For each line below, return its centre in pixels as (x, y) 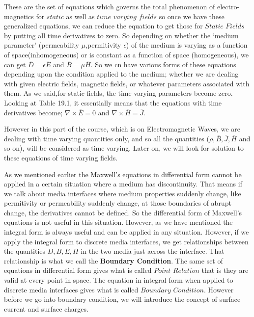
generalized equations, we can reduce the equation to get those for (103, 26)
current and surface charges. (46, 308)
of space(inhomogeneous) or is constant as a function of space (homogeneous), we (126, 54)
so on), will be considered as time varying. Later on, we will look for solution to (124, 148)
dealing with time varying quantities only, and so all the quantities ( (107, 138)
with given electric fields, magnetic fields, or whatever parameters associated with (127, 83)
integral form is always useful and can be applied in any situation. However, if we (127, 232)
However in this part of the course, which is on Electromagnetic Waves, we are (122, 129)
